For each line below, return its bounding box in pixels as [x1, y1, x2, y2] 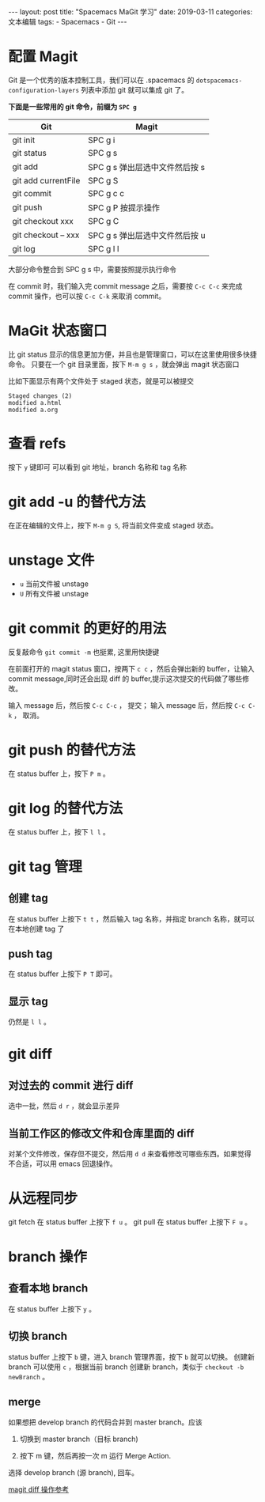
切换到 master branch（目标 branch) [19, 1434, 138, 1443]
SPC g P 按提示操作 [88, 202, 161, 213]
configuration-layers [8, 86, 80, 94]
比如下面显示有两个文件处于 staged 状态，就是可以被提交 [8, 376, 195, 385]
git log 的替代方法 [8, 799, 123, 817]
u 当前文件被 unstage [19, 579, 89, 588]
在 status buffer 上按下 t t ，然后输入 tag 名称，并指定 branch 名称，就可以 [8, 914, 256, 923]
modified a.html [8, 399, 62, 407]
